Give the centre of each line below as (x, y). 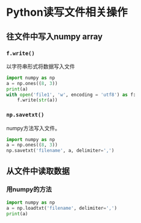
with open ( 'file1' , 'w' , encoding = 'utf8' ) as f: (71, 95)
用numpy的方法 (29, 189)
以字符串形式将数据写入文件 (41, 66)
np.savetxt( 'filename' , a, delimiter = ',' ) (60, 151)
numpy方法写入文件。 (33, 128)
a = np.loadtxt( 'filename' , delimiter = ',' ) (62, 208)
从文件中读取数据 (38, 171)
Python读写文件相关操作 (67, 12)
